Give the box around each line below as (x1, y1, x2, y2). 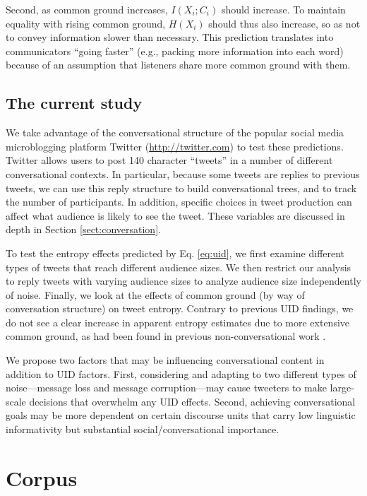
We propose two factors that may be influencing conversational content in (6, 353, 325, 367)
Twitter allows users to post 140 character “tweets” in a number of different (6, 153, 333, 167)
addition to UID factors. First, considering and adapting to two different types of (6, 366, 356, 381)
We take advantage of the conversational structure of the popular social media (6, 125, 344, 140)
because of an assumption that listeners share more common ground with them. (6, 57, 351, 72)
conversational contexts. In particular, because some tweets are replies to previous (6, 166, 360, 181)
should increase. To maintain (221, 2, 346, 16)
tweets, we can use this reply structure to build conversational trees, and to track (6, 180, 357, 195)
